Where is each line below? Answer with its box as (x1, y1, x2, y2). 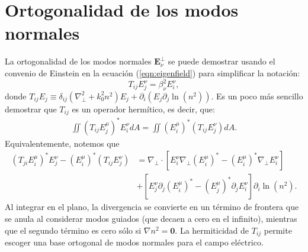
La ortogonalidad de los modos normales (5, 55, 152, 67)
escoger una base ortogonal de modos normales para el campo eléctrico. (5, 236, 264, 248)
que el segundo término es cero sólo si (5, 224, 142, 236)
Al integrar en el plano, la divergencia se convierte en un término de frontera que (5, 201, 299, 213)
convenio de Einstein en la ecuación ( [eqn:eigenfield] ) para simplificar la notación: (5, 66, 300, 79)
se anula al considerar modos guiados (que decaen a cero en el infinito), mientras (5, 212, 297, 225)
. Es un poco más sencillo (211, 89, 303, 102)
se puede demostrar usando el (168, 55, 275, 67)
